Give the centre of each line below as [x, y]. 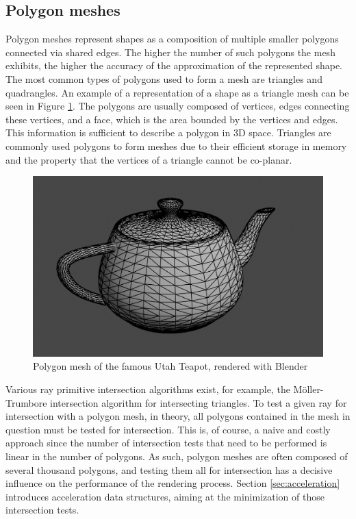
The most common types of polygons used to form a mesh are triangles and [164, 78]
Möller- [308, 389]
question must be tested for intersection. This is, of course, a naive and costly [168, 429]
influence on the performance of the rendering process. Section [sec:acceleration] [173, 483]
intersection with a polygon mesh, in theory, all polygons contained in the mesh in [178, 416]
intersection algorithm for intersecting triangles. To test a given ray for [199, 402]
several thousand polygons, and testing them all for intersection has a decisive [169, 469]
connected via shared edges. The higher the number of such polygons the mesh [170, 52]
